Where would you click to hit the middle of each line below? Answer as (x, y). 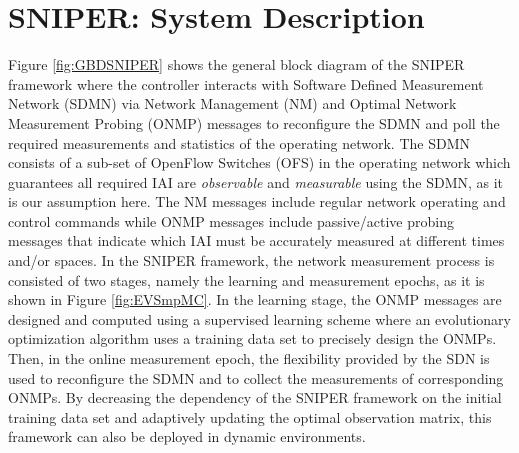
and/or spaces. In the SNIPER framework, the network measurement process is (251, 260)
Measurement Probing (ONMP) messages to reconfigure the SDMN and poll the (254, 122)
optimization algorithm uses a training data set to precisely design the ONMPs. (252, 338)
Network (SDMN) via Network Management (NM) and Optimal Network (232, 103)
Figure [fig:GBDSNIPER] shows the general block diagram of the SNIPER (236, 64)
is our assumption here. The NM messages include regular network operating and (257, 201)
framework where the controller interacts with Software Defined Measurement (246, 83)
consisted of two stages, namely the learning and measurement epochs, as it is (246, 279)
